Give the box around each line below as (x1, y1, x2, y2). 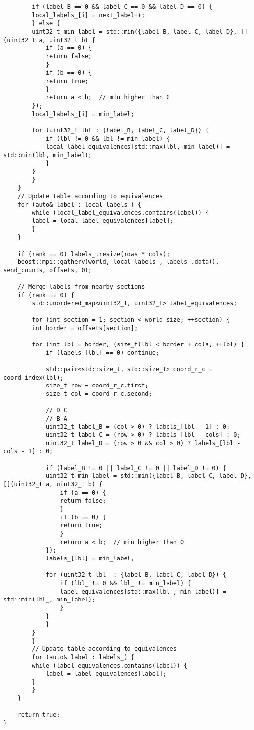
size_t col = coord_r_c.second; (45, 390, 152, 397)
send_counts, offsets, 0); (3, 267, 92, 274)
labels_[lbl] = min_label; (45, 555, 134, 562)
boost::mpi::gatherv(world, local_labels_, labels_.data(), (17, 258, 219, 266)
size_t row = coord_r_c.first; (45, 382, 149, 389)
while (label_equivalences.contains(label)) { (32, 662, 188, 669)
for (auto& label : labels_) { (32, 653, 134, 661)
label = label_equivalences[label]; (45, 670, 167, 678)
